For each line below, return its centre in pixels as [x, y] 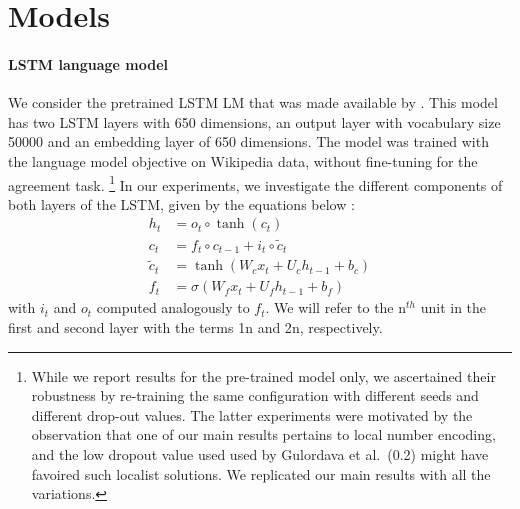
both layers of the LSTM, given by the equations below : [181, 203]
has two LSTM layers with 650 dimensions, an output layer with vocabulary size [254, 121]
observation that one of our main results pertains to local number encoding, [263, 434]
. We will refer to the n [336, 307]
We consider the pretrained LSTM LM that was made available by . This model [253, 102]
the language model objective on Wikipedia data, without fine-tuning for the [243, 160]
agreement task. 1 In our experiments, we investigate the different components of [255, 183]
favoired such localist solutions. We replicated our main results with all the [261, 473]
